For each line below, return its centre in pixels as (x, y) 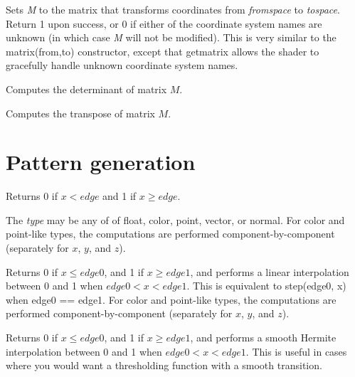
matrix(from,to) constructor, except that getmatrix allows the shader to (163, 51)
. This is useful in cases (296, 351)
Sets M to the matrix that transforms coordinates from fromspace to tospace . (173, 9)
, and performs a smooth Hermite (263, 338)
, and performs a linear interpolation (270, 271)
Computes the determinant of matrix (86, 89)
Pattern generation (101, 162)
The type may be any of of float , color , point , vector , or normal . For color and (175, 219)
